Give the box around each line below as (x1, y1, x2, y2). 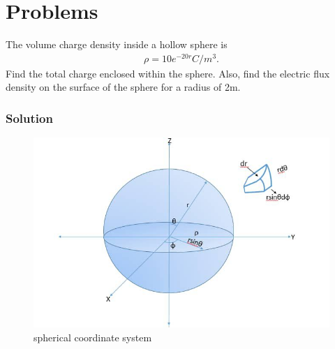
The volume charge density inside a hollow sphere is (6, 37, 228, 52)
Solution (6, 109, 53, 126)
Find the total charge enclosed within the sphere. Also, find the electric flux (6, 66, 330, 80)
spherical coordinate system (33, 329, 152, 344)
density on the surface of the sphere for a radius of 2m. (6, 80, 241, 94)
